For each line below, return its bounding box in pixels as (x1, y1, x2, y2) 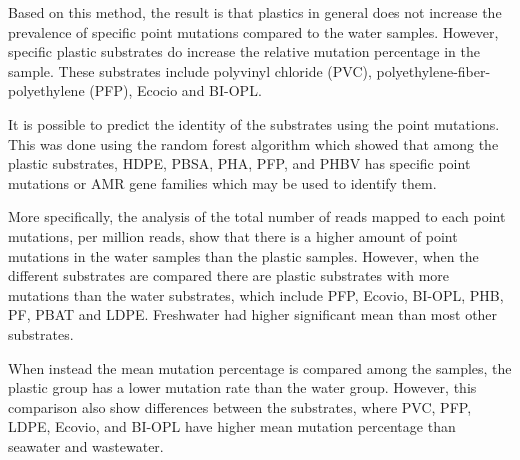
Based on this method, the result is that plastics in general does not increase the (8, 2, 502, 22)
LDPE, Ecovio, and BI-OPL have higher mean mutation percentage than (8, 416, 456, 437)
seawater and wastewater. (8, 435, 164, 456)
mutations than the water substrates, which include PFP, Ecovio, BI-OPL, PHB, (8, 284, 504, 305)
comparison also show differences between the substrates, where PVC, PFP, (8, 396, 472, 417)
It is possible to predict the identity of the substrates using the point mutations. (8, 113, 500, 134)
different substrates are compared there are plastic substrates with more (8, 265, 450, 286)
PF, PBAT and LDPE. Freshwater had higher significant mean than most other (8, 304, 498, 325)
